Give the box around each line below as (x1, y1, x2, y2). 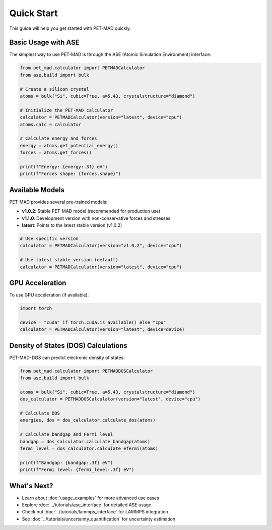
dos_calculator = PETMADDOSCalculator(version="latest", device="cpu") (20, 396, 201, 402)
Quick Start (9, 8, 58, 19)
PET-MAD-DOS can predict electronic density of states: (9, 355, 125, 361)
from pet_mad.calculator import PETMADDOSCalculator (20, 368, 153, 374)
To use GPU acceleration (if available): (9, 292, 89, 298)
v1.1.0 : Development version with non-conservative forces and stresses (22, 215, 171, 221)
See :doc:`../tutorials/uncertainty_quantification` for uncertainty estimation (22, 516, 176, 522)
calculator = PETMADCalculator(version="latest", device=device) (20, 327, 185, 332)
